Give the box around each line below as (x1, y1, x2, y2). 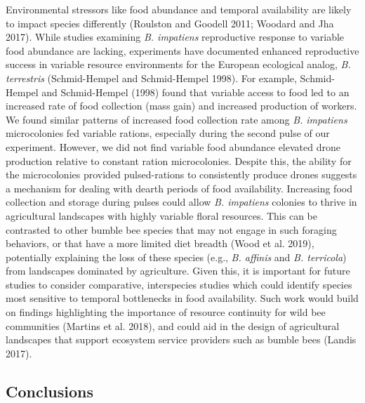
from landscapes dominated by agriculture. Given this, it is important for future (6, 263, 350, 278)
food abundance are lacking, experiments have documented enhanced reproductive (6, 43, 359, 58)
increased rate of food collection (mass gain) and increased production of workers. (6, 98, 357, 113)
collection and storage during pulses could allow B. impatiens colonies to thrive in (6, 194, 357, 209)
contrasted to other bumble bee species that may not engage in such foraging (6, 222, 337, 237)
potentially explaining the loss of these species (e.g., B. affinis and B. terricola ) (6, 249, 347, 264)
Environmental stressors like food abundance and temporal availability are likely (6, 2, 352, 16)
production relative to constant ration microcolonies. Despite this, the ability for (6, 153, 352, 168)
